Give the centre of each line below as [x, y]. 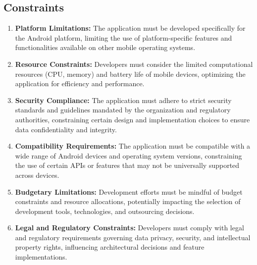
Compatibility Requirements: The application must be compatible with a [133, 146]
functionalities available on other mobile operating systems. [105, 47]
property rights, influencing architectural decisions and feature [110, 247]
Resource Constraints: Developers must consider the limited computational [134, 64]
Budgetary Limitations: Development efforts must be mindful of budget [129, 191]
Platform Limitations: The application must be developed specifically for [130, 28]
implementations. [41, 257]
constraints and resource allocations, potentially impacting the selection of [128, 201]
